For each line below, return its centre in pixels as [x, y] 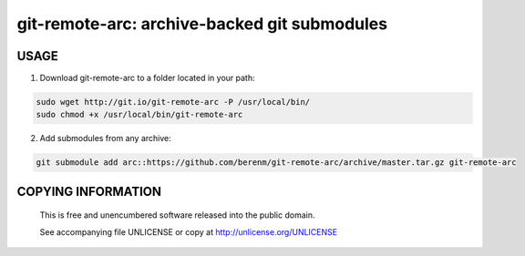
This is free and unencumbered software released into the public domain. [177, 215]
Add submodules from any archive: [106, 138]
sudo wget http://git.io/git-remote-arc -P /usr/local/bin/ [173, 102]
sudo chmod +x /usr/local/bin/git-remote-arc [139, 115]
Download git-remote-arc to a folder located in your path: [147, 78]
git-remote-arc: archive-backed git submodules [202, 24]
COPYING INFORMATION [89, 191]
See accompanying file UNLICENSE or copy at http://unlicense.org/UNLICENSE [188, 231]
